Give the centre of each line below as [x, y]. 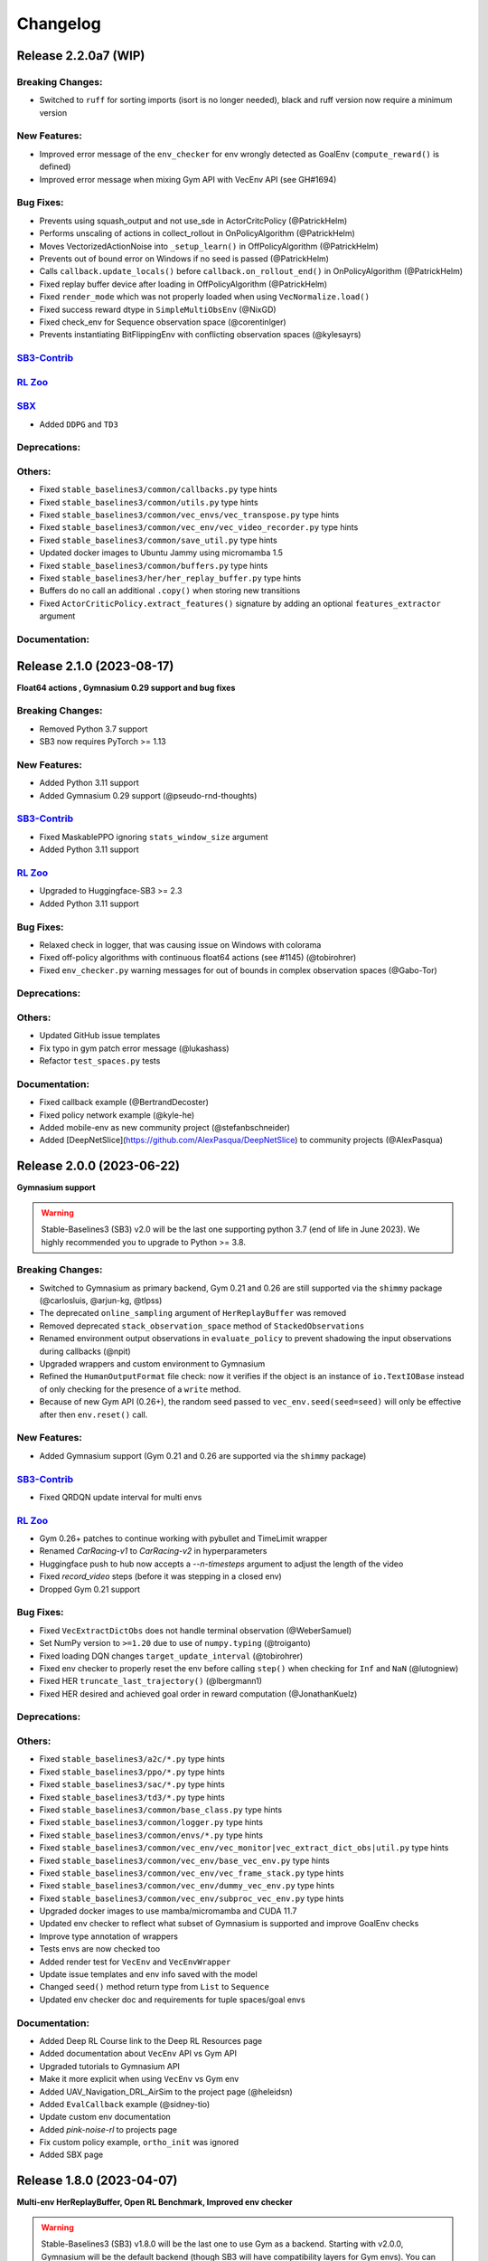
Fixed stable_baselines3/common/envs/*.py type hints [151, 1835]
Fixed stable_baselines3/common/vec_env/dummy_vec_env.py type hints [187, 1886]
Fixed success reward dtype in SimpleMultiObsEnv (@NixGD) [158, 309]
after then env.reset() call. [94, 1414]
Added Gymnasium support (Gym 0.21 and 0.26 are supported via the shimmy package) [203, 1455]
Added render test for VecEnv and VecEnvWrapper [135, 1962]
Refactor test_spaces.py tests [100, 1061]
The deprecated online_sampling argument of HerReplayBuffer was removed [193, 1313]
